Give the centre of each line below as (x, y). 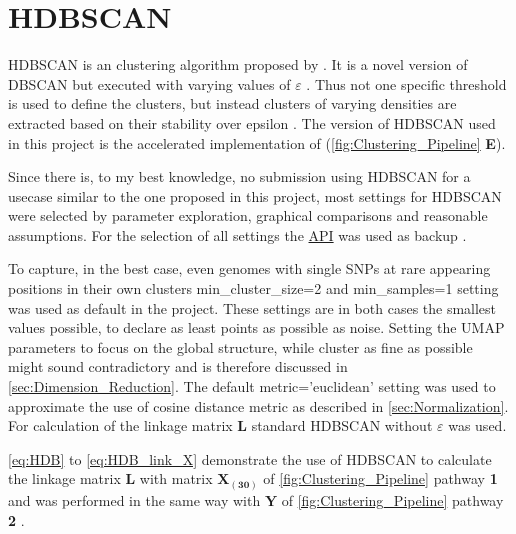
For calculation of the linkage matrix (120, 425)
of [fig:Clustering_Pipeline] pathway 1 (380, 478)
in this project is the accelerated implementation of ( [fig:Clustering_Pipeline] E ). (257, 142)
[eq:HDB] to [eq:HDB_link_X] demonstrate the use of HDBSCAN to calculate (250, 458)
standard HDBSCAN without (342, 425)
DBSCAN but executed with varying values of (149, 83)
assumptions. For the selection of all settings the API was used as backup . (237, 234)
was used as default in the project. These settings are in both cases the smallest (252, 307)
